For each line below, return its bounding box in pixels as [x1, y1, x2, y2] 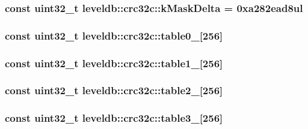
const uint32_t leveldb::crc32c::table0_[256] [5, 28, 223, 43]
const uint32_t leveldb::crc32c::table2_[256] [5, 83, 223, 98]
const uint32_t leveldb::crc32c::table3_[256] [5, 110, 223, 125]
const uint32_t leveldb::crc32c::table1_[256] [5, 55, 223, 70]
